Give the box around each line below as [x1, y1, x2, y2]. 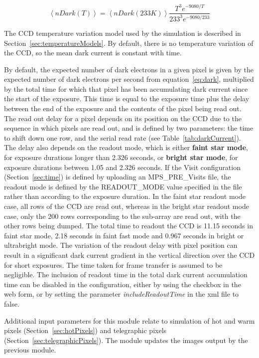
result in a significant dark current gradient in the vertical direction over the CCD [4, 249, 255, 260]
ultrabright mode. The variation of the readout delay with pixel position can [4, 240, 238, 250]
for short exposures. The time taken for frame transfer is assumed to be [4, 259, 223, 270]
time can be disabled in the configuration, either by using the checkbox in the [4, 279, 241, 289]
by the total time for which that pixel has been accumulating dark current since [4, 83, 248, 94]
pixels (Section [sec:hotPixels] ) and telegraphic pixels [4, 325, 167, 336]
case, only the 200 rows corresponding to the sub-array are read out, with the [4, 210, 241, 221]
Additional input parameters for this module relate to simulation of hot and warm [4, 315, 255, 326]
